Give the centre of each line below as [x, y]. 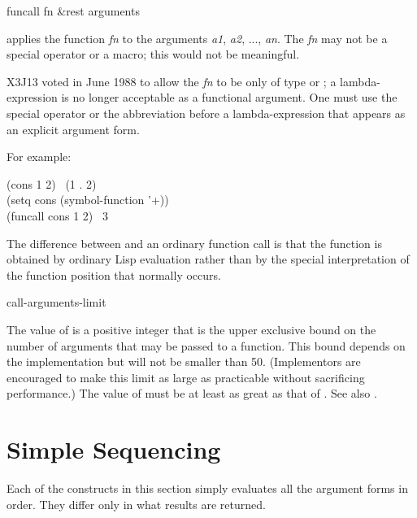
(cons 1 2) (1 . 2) [52, 183]
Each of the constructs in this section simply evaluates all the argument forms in [207, 488]
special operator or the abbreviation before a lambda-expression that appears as [206, 113]
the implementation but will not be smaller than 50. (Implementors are [184, 361]
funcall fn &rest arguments [73, 11]
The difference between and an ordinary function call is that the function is [194, 243]
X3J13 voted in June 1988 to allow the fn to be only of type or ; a [172, 81]
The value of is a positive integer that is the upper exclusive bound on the [191, 329]
